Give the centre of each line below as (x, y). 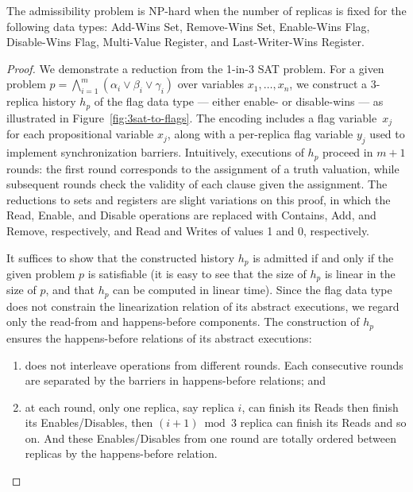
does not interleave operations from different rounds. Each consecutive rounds (214, 364)
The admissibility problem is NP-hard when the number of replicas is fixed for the (206, 10)
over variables (211, 84)
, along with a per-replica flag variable (260, 134)
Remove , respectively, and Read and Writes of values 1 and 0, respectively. (188, 230)
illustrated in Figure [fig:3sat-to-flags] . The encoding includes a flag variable (192, 117)
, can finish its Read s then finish (320, 407)
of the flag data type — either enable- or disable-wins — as (239, 101)
